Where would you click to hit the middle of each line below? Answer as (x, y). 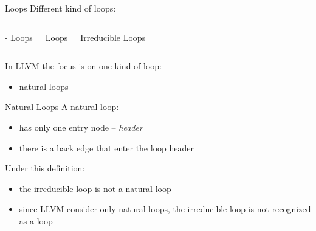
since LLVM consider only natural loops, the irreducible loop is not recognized (165, 209)
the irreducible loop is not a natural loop (95, 188)
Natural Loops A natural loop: (62, 107)
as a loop (36, 220)
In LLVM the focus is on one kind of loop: (84, 66)
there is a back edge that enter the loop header (106, 147)
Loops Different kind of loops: (60, 8)
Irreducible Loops (113, 37)
